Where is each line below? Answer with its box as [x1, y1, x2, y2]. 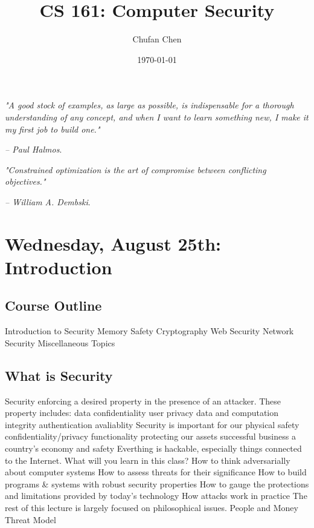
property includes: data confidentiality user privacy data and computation [5, 406, 279, 419]
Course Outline [5, 296, 102, 315]
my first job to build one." [5, 122, 100, 135]
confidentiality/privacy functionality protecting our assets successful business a [5, 430, 296, 443]
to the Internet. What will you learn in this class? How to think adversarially [5, 454, 290, 466]
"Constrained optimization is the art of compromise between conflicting [5, 163, 266, 176]
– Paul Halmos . [5, 143, 62, 156]
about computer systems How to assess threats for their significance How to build [5, 466, 307, 478]
